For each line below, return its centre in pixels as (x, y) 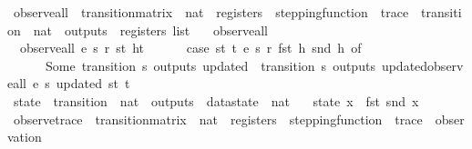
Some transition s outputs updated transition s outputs (210, 65)
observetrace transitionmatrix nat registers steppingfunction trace (218, 119)
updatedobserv (422, 65)
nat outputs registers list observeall (150, 30)
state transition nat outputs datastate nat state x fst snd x (216, 100)
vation (25, 137)
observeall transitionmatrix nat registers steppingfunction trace (211, 12)
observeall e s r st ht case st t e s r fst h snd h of (190, 48)
